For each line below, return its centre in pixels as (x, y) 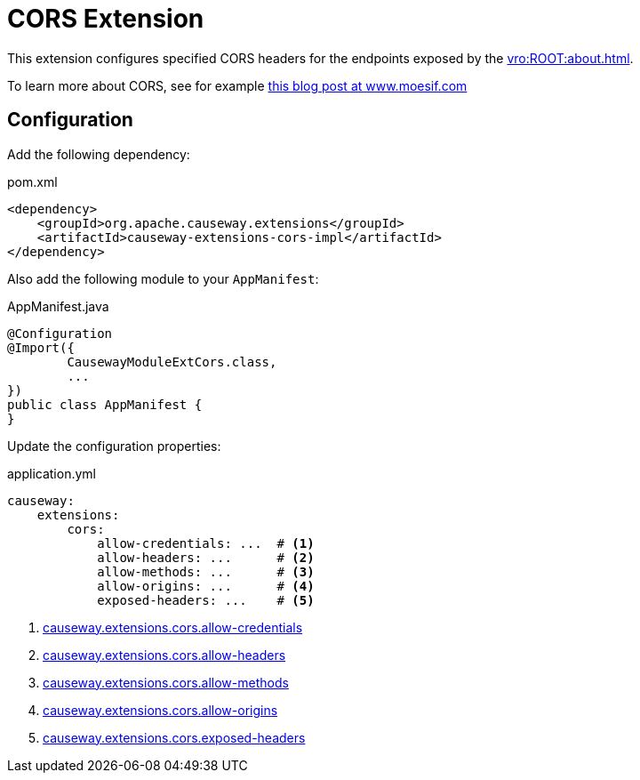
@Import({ (41, 347)
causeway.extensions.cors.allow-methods (166, 682)
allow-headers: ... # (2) (206, 557)
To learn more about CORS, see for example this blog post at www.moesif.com (237, 85)
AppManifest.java (58, 306)
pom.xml (32, 181)
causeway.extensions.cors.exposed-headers (174, 737)
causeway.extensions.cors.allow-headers (164, 655)
